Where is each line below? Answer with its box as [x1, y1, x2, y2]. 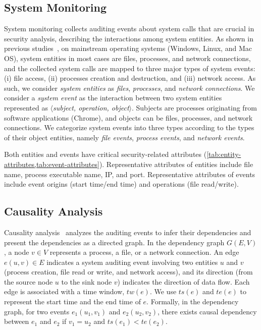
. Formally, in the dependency [146, 296, 239, 307]
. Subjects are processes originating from [132, 102, 257, 113]
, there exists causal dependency [158, 306, 257, 316]
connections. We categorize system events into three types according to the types [4, 122, 254, 133]
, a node [4, 247, 29, 257]
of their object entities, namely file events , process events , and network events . [4, 132, 245, 142]
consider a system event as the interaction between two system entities [4, 92, 222, 103]
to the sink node [61, 276, 112, 287]
